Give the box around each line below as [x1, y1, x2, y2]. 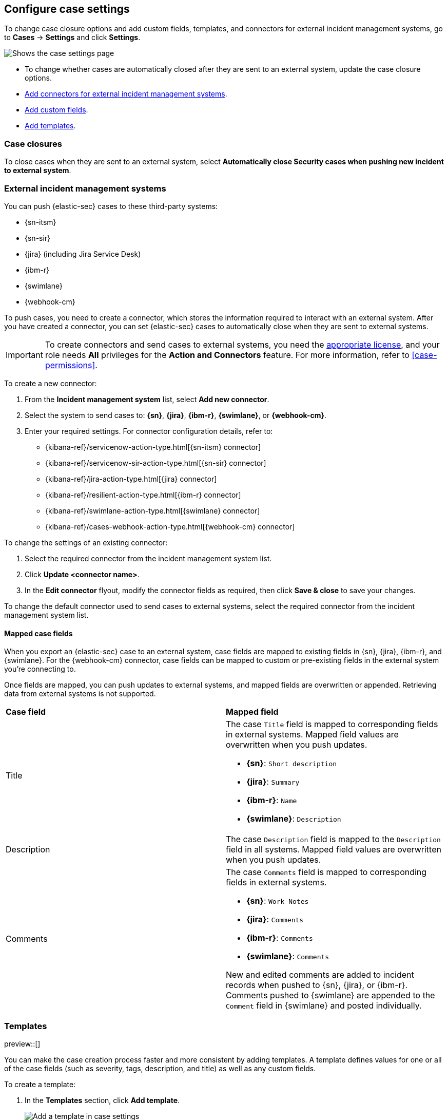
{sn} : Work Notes [246, 896, 309, 906]
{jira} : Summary [246, 776, 300, 787]
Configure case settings [4, 3, 130, 15]
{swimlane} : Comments [246, 951, 329, 962]
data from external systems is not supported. [4, 689, 156, 698]
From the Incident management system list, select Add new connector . [25, 394, 269, 404]
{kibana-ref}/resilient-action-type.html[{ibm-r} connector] [45, 490, 241, 499]
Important [6, 349, 43, 360]
